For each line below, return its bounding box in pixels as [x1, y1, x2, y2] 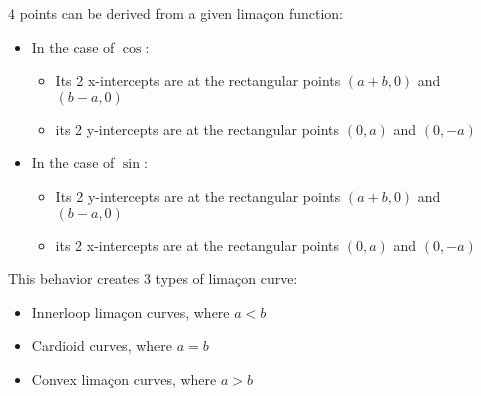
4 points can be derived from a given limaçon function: [8, 3, 344, 23]
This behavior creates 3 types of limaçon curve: [8, 268, 298, 289]
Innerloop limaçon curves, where [31, 301, 230, 322]
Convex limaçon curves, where [31, 368, 217, 389]
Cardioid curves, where [31, 335, 172, 356]
